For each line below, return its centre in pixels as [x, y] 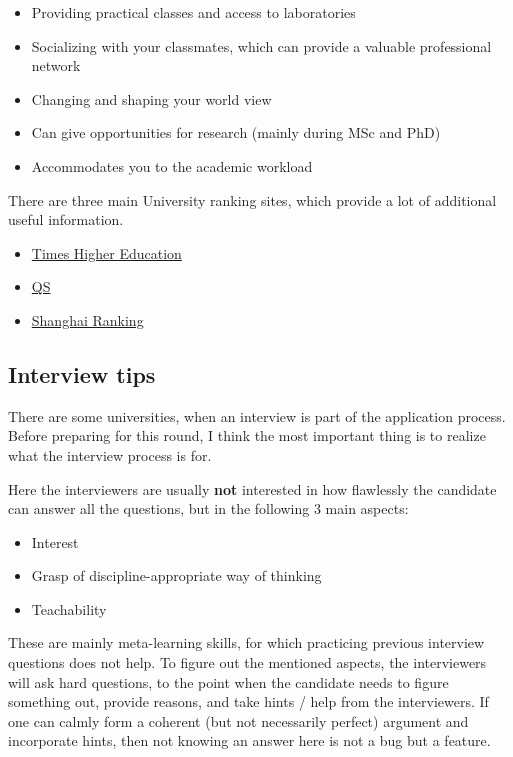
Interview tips [82, 373]
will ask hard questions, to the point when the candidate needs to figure [228, 681]
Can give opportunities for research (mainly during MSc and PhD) [236, 132]
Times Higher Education [106, 252]
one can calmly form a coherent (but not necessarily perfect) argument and [238, 720]
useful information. [66, 219]
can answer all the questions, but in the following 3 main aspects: [208, 508]
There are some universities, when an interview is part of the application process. [257, 415]
